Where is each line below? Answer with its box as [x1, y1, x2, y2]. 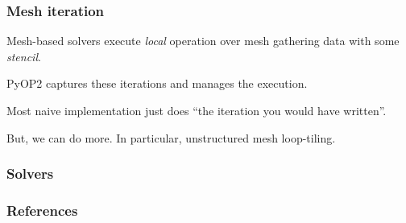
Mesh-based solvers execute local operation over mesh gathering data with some [6, 32, 400, 49]
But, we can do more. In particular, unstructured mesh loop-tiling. [6, 129, 336, 146]
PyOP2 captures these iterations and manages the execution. [6, 75, 308, 92]
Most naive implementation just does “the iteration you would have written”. [6, 102, 387, 118]
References [6, 200, 78, 220]
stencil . [6, 47, 41, 64]
